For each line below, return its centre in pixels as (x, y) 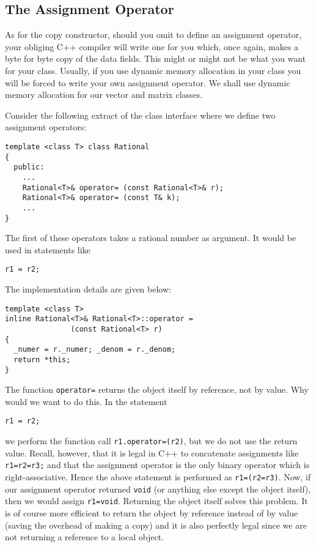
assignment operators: (46, 127)
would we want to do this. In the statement (86, 401)
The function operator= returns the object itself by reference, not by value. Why (157, 389)
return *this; (42, 359)
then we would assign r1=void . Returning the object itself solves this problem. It (156, 501)
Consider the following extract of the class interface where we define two (140, 115)
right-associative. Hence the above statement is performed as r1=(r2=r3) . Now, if (158, 477)
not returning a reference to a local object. (84, 537)
